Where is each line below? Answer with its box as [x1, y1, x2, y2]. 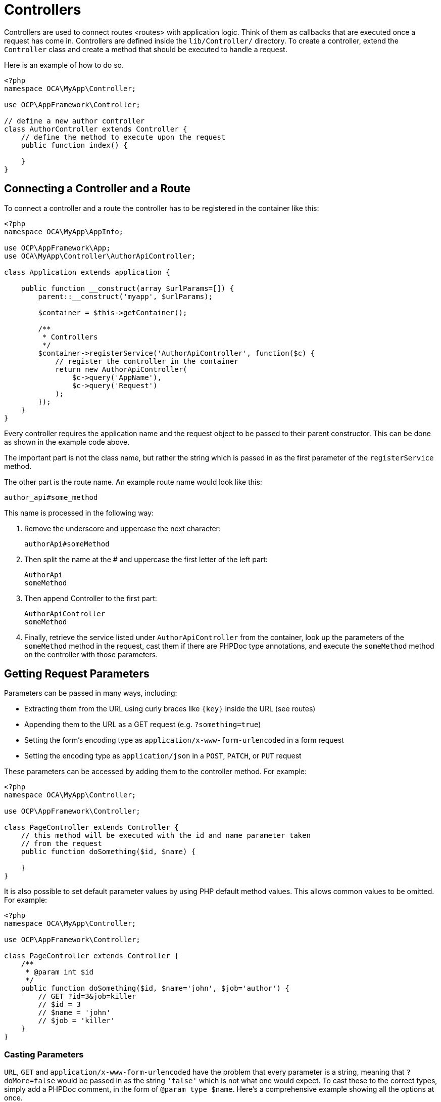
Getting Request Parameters [4, 667, 150, 681]
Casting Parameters [4, 1049, 84, 1059]
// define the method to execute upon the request [21, 133, 226, 141]
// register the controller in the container [55, 357, 238, 365]
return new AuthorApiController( [55, 365, 187, 373]
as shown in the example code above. [4, 437, 130, 446]
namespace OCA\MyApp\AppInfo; [4, 227, 124, 236]
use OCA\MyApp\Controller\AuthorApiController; [4, 251, 196, 260]
